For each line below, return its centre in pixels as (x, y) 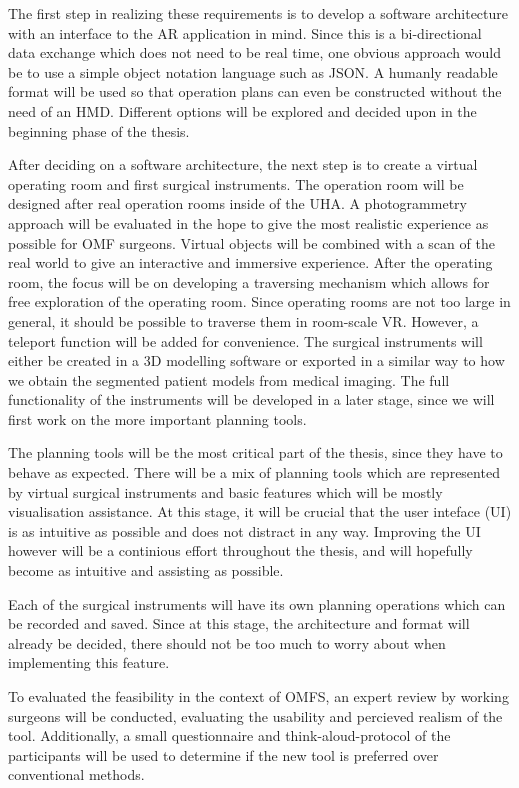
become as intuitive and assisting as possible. (146, 570)
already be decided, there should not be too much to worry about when (227, 642)
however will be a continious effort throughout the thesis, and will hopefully (240, 550)
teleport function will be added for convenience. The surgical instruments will (245, 340)
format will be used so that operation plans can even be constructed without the (255, 91)
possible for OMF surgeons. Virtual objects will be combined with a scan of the (251, 242)
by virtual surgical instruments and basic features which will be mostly (225, 491)
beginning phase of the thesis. (99, 130)
